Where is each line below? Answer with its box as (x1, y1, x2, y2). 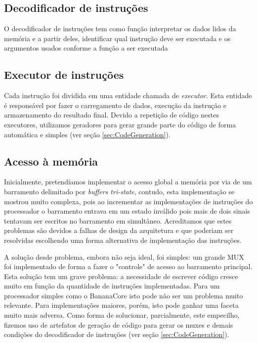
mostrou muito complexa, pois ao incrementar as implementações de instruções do (4, 196, 253, 206)
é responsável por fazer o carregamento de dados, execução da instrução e (4, 100, 227, 110)
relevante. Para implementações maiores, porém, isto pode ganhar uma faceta (4, 300, 239, 310)
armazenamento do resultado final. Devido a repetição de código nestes (4, 110, 219, 120)
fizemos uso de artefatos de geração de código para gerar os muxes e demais (4, 319, 233, 330)
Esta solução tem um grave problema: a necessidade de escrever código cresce (4, 271, 238, 281)
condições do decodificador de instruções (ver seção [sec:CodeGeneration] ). (4, 329, 229, 340)
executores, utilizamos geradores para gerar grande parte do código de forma (4, 119, 236, 129)
